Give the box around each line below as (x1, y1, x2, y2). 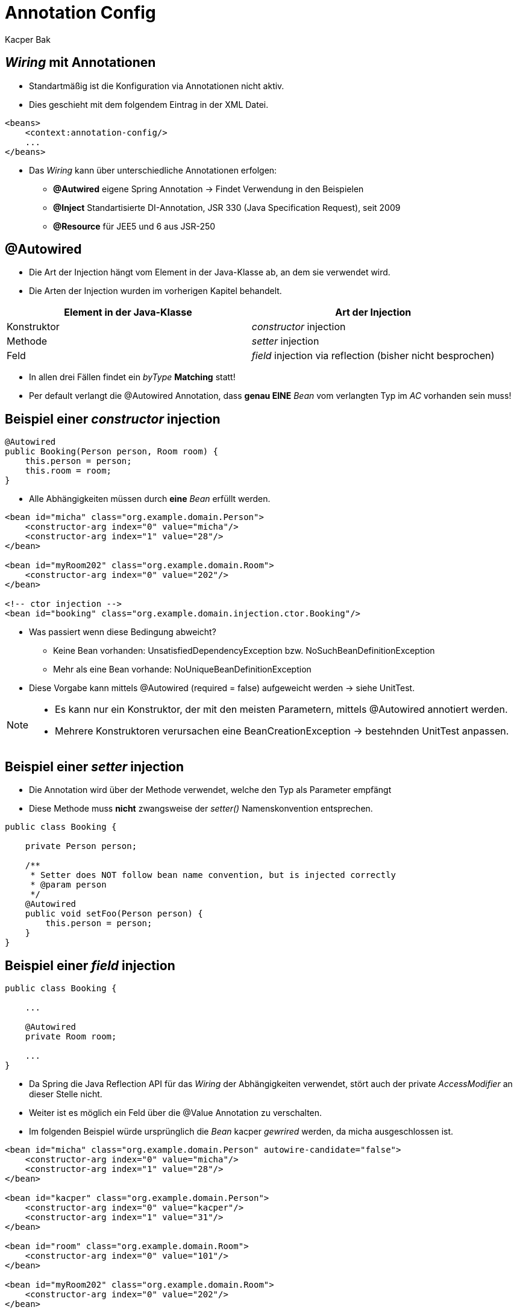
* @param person (30, 880, 107, 890)
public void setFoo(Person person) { (25, 909, 203, 919)
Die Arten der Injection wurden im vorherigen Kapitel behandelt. (29, 286, 282, 296)
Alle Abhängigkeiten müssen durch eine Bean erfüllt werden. (29, 494, 271, 504)
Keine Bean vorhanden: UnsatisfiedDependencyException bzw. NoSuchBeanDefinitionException (53, 645, 435, 656)
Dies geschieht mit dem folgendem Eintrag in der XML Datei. (29, 99, 269, 110)
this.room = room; (25, 466, 112, 476)
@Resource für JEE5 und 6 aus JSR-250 (53, 221, 216, 231)
